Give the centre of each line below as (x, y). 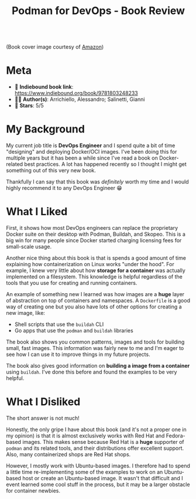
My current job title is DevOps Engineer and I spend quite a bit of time (91, 145)
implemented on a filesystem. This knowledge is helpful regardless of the (94, 276)
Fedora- (176, 436)
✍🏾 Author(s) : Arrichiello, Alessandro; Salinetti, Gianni (80, 99)
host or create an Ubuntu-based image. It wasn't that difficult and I (103, 478)
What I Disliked (43, 402)
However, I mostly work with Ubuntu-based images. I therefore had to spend (98, 466)
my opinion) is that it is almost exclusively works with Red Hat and (85, 436)
